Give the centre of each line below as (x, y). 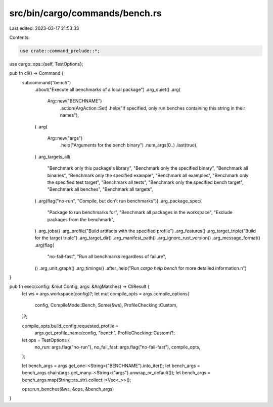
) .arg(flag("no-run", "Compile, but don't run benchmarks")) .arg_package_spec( (118, 201)
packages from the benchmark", (81, 219)
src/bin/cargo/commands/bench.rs (85, 13)
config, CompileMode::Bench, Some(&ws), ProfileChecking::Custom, (106, 305)
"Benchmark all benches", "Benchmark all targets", (100, 189)
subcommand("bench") (47, 82)
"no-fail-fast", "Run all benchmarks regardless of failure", (107, 257)
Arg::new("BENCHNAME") (75, 101)
